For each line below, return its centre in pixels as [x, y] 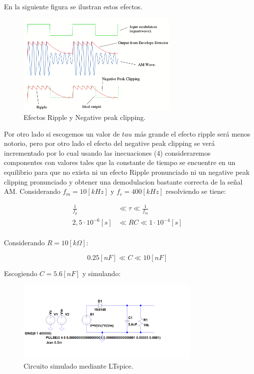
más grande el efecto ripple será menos [192, 133]
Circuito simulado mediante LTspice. [78, 365]
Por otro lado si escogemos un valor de [62, 133]
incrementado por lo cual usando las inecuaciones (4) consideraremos [107, 152]
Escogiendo [21, 273]
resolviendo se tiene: [196, 191]
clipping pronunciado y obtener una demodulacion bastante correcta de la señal [123, 181]
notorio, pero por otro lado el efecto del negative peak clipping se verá [109, 143]
